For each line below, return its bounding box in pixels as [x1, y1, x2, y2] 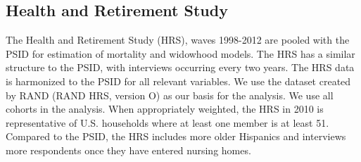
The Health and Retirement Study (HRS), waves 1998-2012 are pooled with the [6, 32, 350, 47]
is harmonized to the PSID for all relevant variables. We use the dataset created [6, 73, 351, 88]
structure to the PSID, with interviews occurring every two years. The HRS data [6, 60, 355, 75]
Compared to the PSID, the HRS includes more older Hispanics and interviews [6, 129, 346, 144]
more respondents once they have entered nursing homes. [6, 142, 251, 157]
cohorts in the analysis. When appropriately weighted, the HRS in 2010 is [6, 101, 324, 116]
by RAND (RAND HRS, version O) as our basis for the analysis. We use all [6, 87, 334, 102]
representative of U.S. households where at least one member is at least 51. [6, 115, 329, 130]
